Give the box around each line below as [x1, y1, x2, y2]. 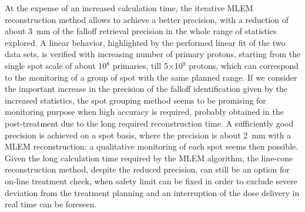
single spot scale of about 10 [5, 59, 107, 71]
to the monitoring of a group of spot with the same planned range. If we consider [5, 71, 297, 83]
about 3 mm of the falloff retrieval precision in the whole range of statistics [5, 25, 277, 37]
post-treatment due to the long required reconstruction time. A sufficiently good [5, 117, 294, 129]
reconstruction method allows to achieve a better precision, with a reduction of [5, 13, 289, 25]
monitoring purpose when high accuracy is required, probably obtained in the [5, 105, 284, 118]
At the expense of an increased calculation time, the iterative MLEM [5, 2, 253, 14]
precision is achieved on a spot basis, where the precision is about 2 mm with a [5, 128, 291, 141]
